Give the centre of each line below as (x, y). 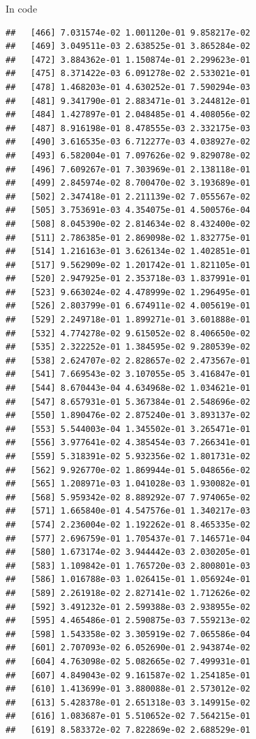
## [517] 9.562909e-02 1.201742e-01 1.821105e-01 (128, 265)
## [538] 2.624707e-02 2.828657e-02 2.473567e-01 (128, 360)
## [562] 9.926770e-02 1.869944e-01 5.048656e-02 (128, 470)
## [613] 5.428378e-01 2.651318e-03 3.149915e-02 (128, 702)
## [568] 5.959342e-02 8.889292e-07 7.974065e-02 (128, 497)
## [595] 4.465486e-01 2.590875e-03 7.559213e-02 (128, 621)
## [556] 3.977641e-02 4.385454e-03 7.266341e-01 (128, 443)
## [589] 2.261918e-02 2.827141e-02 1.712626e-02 (128, 593)
